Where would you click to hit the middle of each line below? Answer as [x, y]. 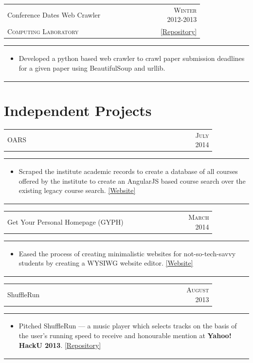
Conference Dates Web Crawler [54, 14]
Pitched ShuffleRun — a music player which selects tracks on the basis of [128, 326]
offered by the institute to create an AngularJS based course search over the [132, 181]
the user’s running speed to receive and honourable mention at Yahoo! [125, 335]
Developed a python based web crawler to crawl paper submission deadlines [132, 58]
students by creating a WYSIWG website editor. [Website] [106, 263]
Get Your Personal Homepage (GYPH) [65, 221]
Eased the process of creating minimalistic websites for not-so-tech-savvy [127, 253]
